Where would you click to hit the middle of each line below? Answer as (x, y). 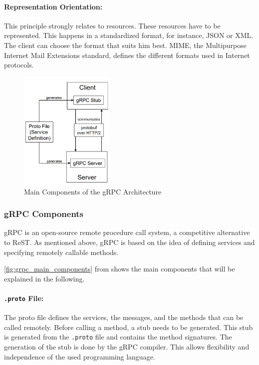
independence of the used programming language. (80, 356)
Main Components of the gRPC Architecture (93, 191)
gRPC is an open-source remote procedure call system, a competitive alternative (127, 232)
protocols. (19, 65)
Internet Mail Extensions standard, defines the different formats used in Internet (127, 55)
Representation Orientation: (53, 6)
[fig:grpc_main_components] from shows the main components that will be (120, 269)
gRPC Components (44, 214)
